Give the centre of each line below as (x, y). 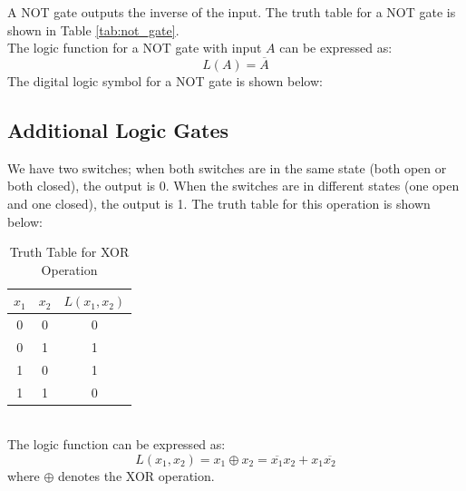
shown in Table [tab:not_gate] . (93, 29)
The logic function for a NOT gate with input (135, 48)
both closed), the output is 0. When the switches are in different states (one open (233, 186)
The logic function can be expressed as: (116, 444)
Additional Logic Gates (118, 129)
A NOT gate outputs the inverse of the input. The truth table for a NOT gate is (232, 12)
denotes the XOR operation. (136, 476)
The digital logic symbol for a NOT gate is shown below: (165, 81)
